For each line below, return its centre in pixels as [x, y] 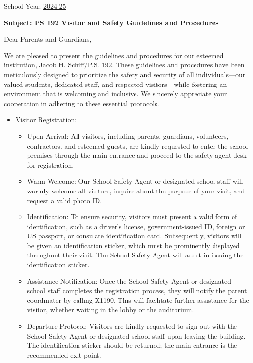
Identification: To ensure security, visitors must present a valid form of [132, 217]
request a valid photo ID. [65, 200]
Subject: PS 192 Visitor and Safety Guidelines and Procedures [111, 22]
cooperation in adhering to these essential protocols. [82, 103]
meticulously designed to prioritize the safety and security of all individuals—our [125, 74]
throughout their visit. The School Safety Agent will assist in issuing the [135, 255]
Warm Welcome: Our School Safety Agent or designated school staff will [135, 181]
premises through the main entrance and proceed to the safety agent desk [137, 155]
